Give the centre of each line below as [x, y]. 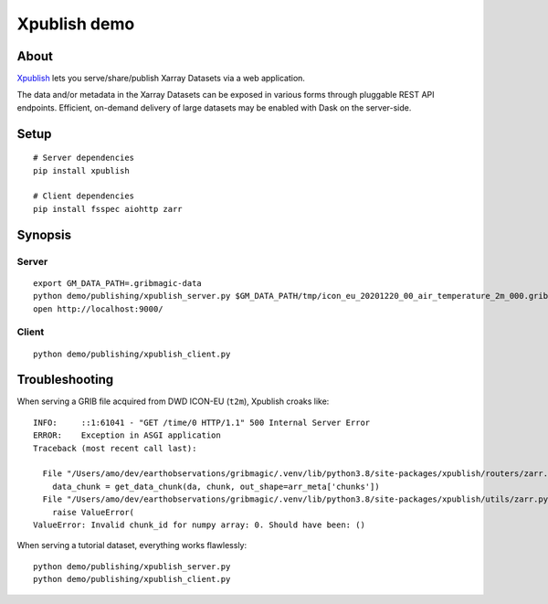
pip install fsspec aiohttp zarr [108, 209]
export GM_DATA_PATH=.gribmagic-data [118, 283]
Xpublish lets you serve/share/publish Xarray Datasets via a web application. [161, 79]
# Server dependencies [84, 158]
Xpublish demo [76, 24]
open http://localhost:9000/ [98, 309]
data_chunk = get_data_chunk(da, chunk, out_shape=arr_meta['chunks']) [216, 486]
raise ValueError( [93, 512]
